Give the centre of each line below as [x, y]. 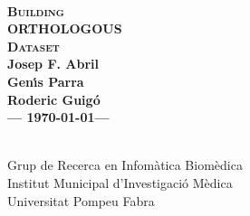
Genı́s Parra [46, 81]
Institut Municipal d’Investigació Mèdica [120, 182]
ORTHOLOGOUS [65, 28]
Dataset [34, 46]
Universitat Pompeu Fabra [81, 200]
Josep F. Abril [53, 64]
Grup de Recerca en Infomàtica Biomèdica [125, 165]
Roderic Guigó [54, 99]
